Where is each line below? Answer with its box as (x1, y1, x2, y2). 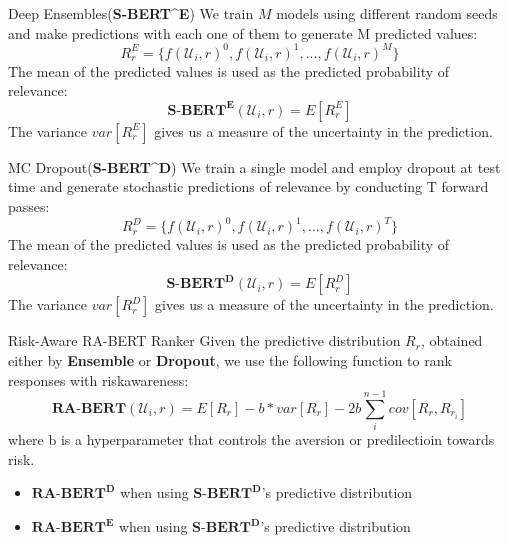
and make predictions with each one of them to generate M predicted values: (8, 22, 478, 43)
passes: (8, 196, 50, 217)
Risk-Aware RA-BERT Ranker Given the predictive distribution (8, 330, 401, 351)
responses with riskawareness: (8, 369, 189, 390)
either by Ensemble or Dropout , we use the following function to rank (8, 349, 452, 370)
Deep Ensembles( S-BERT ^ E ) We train (8, 3, 254, 23)
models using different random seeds (276, 3, 498, 23)
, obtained (420, 330, 483, 351)
